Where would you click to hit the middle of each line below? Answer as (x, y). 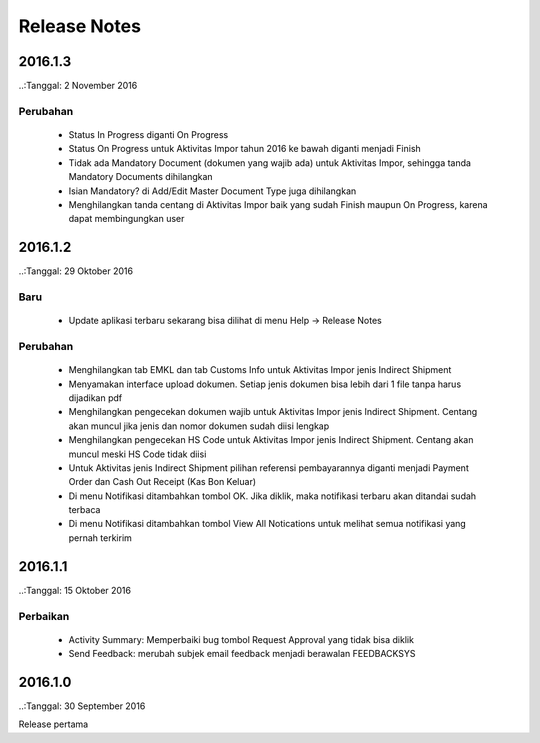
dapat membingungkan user (126, 219)
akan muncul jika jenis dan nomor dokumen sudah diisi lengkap (199, 426)
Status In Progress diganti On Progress (148, 135)
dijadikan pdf (95, 397)
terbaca (84, 510)
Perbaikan (44, 616)
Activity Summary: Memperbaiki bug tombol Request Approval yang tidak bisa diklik (241, 639)
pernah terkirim (100, 537)
